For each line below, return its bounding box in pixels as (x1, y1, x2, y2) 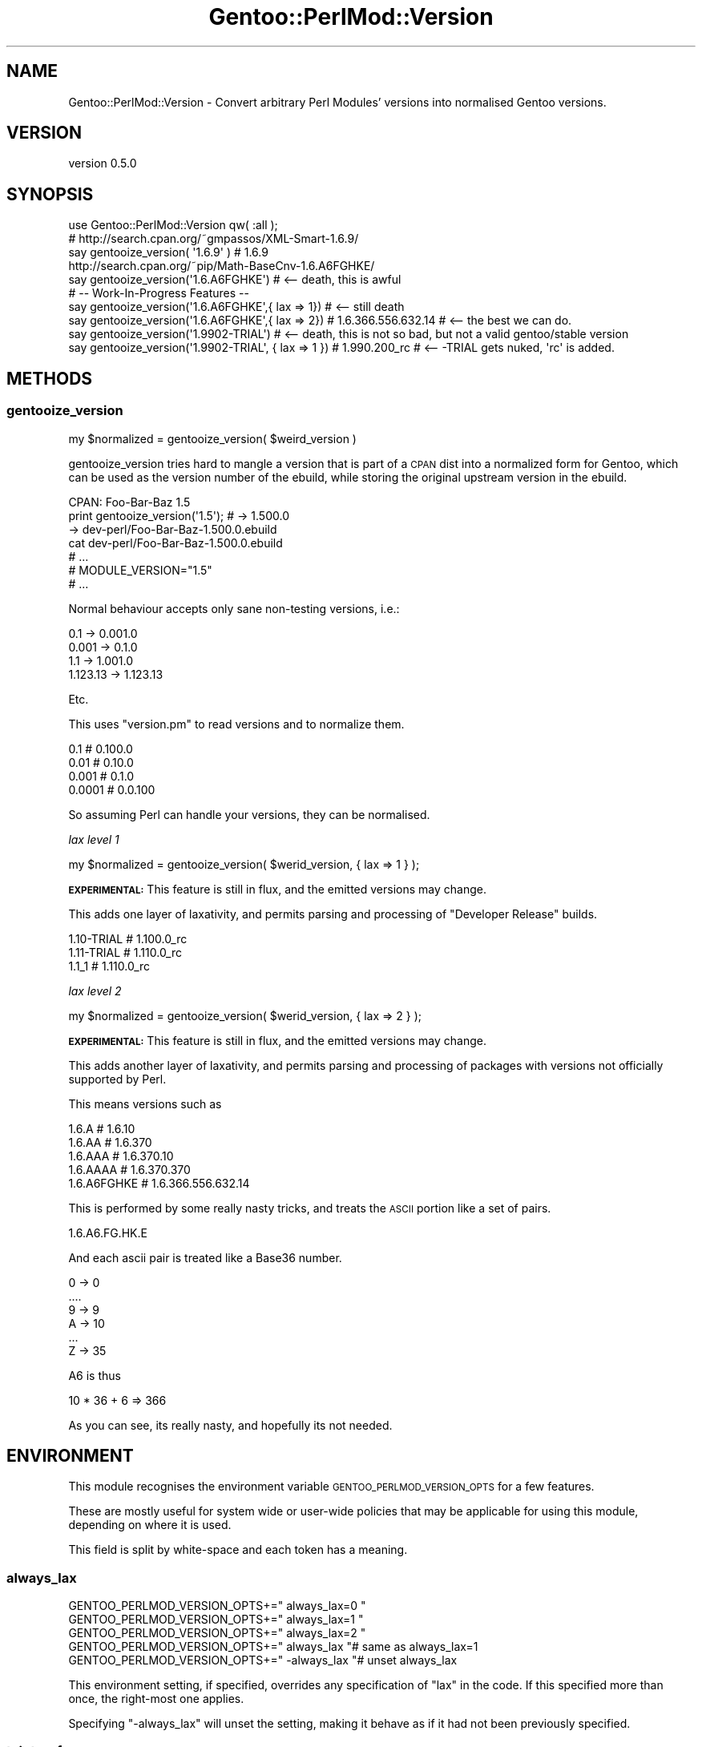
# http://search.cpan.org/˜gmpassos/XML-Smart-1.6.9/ (68, 232, 359, 246)
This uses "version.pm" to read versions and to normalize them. (68, 716, 405, 731)
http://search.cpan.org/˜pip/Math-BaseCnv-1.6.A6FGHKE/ (68, 259, 375, 273)
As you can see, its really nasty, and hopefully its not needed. (68, 1418, 393, 1432)
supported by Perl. (68, 1071, 167, 1086)
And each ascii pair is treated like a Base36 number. (68, 1250, 342, 1265)
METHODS (6, 368, 93, 389)
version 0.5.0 (68, 156, 137, 171)
